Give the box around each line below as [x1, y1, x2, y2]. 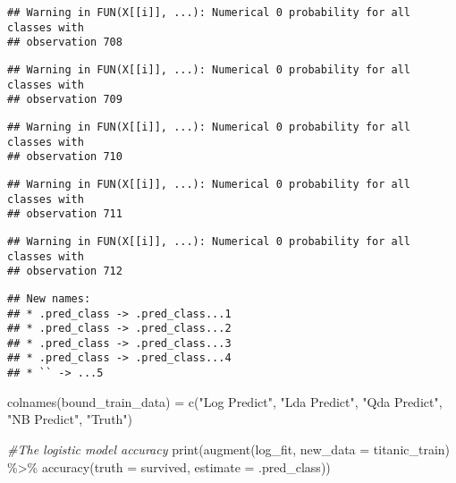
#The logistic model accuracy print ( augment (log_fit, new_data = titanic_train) [7, 439, 451, 458]
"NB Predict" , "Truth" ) [7, 410, 133, 428]
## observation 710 [7, 150, 122, 164]
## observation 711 [7, 208, 122, 221]
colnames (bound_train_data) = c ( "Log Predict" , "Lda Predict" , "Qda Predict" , [7, 392, 443, 411]
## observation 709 [7, 93, 122, 106]
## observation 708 [7, 36, 122, 49]
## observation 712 [7, 265, 122, 278]
